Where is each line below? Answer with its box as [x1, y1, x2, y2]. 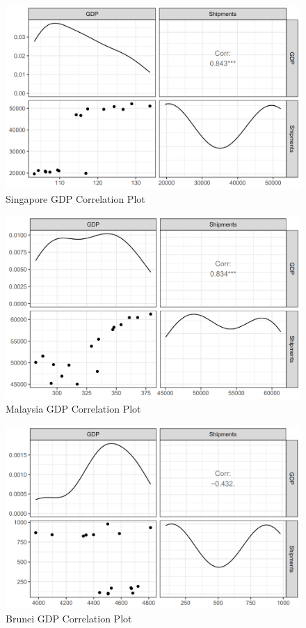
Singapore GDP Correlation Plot [6, 191, 145, 206]
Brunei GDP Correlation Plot [6, 611, 132, 625]
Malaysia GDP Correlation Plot [6, 401, 141, 416]
